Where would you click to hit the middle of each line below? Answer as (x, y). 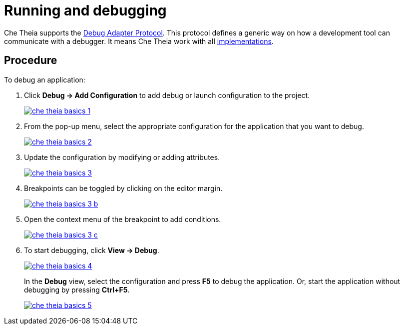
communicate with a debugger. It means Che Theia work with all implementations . (139, 41)
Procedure (31, 60)
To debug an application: (45, 79)
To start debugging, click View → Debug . (92, 250)
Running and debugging (85, 10)
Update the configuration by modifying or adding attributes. (122, 157)
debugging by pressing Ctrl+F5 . (77, 289)
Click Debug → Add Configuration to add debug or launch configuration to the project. (167, 95)
